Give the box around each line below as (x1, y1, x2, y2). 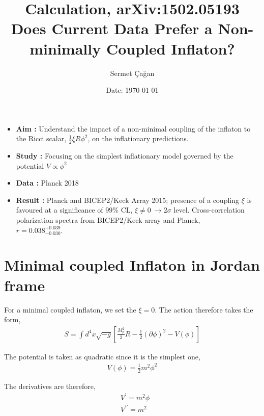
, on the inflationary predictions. (87, 133, 189, 144)
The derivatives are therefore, (4, 380, 96, 391)
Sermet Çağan (110, 67, 155, 78)
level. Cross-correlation (173, 204, 245, 215)
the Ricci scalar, (16, 133, 67, 144)
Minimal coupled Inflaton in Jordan (4, 254, 260, 275)
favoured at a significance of (16, 204, 103, 215)
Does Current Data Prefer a (11, 18, 213, 39)
